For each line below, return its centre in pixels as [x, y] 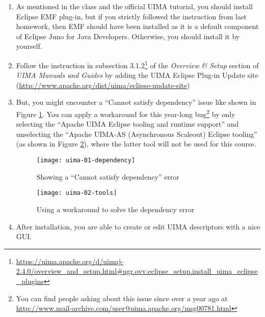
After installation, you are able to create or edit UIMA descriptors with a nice [138, 226]
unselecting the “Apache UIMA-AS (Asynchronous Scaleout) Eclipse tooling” [137, 134]
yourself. [29, 46]
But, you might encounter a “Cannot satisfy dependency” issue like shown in [136, 102]
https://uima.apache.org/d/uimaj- [70, 261]
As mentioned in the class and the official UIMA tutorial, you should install [134, 6]
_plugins [30, 281]
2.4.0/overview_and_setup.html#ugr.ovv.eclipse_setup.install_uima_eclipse [137, 271]
